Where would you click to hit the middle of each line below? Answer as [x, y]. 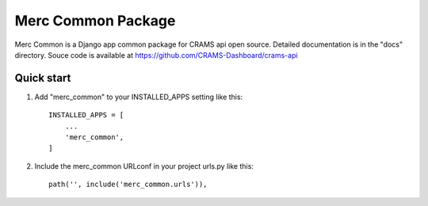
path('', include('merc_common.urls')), [128, 185]
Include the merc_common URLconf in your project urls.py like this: [144, 166]
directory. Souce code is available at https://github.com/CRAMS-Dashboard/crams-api [156, 55]
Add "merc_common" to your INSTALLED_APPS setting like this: [139, 97]
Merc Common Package [95, 21]
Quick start [43, 78]
